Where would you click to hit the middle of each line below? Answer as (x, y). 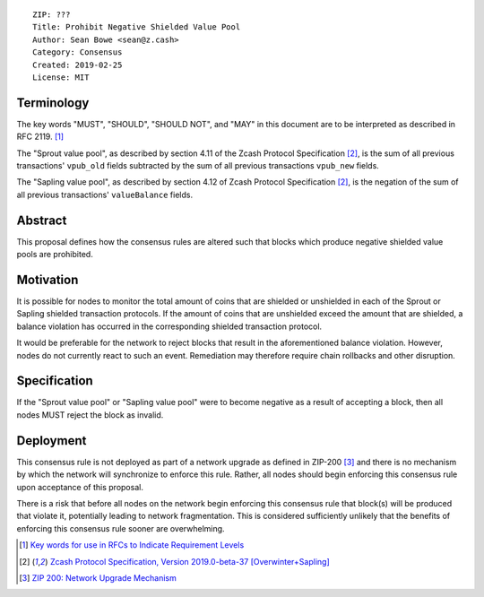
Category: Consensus (78, 52)
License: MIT (61, 77)
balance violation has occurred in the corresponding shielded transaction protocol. (169, 326)
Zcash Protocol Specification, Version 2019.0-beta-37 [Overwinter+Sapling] (190, 561)
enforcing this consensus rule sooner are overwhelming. (121, 528)
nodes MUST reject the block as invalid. (90, 415)
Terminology (53, 103)
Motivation (48, 279)
